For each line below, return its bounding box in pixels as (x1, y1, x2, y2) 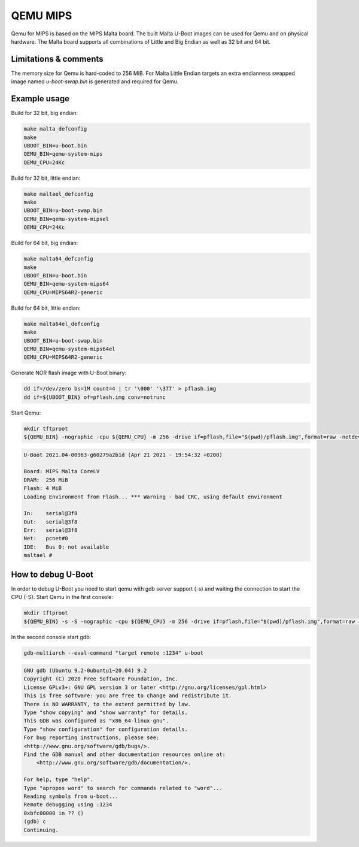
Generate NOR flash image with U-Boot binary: (11, 369, 127, 377)
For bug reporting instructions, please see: (23, 734, 160, 741)
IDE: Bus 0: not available (23, 543, 109, 550)
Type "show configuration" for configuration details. (23, 725, 188, 733)
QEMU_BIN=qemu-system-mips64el (23, 345, 116, 352)
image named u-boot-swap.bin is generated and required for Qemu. (11, 78, 179, 85)
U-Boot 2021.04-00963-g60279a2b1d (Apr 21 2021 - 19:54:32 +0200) (23, 451, 223, 458)
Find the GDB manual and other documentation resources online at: (23, 751, 226, 758)
